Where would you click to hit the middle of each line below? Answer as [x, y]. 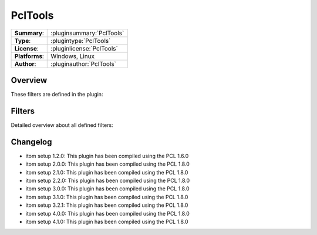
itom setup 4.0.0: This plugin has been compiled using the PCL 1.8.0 [108, 213]
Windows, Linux [73, 56]
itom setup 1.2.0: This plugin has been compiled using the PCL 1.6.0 [107, 156]
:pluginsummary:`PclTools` [87, 33]
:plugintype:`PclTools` [81, 41]
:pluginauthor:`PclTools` [84, 63]
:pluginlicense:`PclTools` [85, 48]
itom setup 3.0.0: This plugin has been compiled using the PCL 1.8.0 [108, 189]
